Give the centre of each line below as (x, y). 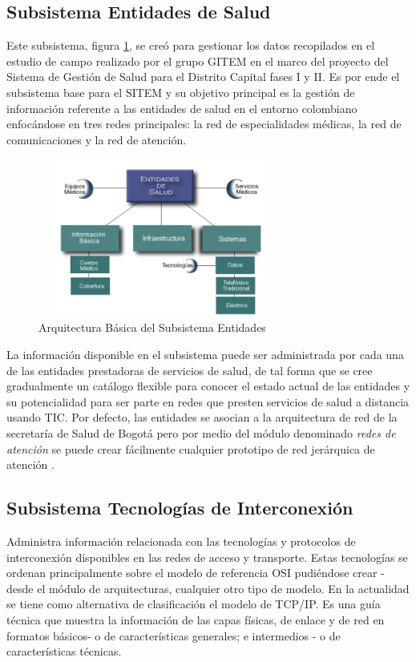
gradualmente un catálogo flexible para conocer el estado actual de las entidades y (208, 386)
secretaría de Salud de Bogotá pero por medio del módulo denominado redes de (201, 433)
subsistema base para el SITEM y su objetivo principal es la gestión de (181, 92)
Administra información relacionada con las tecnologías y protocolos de (181, 541)
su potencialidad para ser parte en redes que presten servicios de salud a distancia (208, 401)
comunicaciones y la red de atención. (97, 139)
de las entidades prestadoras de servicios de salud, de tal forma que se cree (190, 370)
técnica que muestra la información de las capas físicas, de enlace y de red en (196, 620)
